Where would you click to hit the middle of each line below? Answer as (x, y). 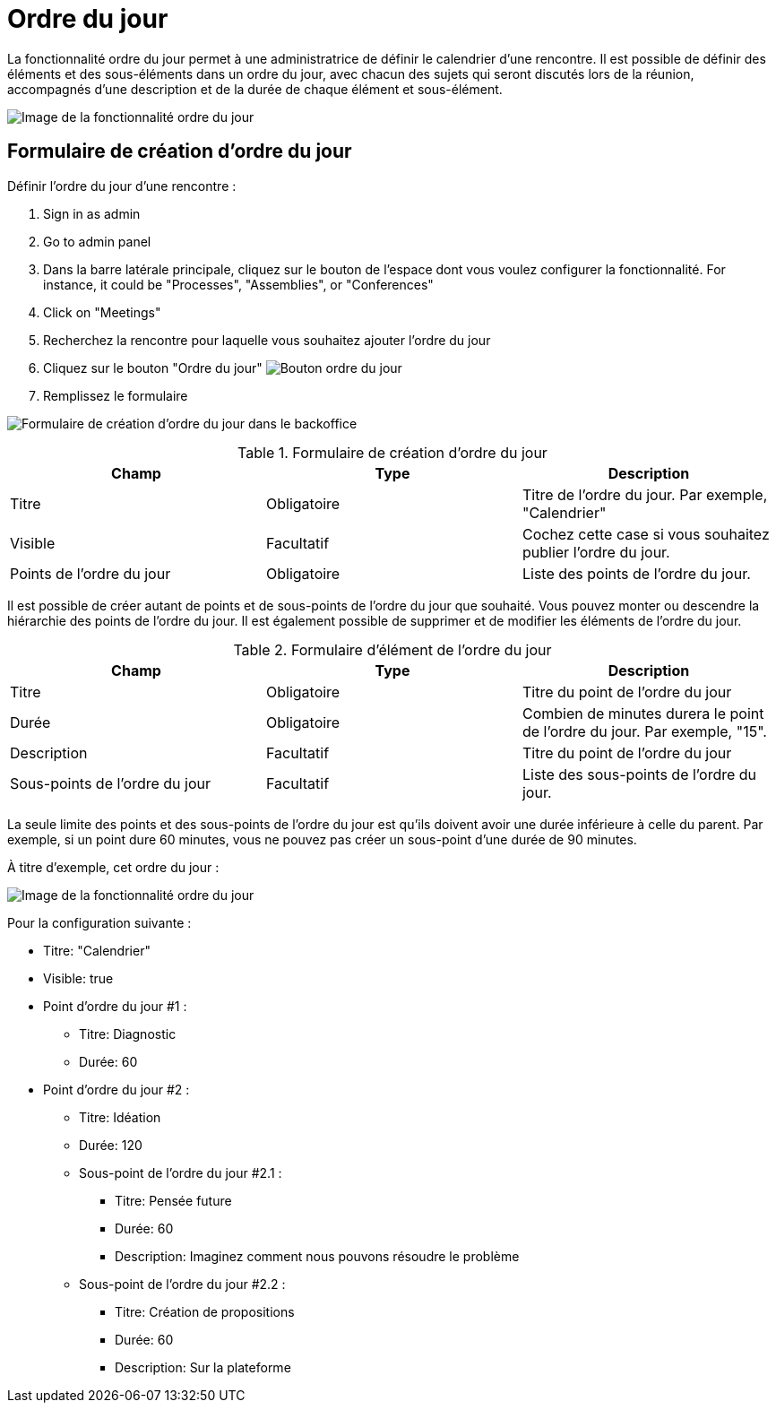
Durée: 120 (111, 1145)
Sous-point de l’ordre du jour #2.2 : (182, 1284)
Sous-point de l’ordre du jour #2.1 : (181, 1172)
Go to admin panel (97, 241)
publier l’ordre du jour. (596, 552)
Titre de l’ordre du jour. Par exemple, (645, 494)
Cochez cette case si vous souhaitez (646, 534)
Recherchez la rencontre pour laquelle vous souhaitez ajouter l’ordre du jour (267, 340)
